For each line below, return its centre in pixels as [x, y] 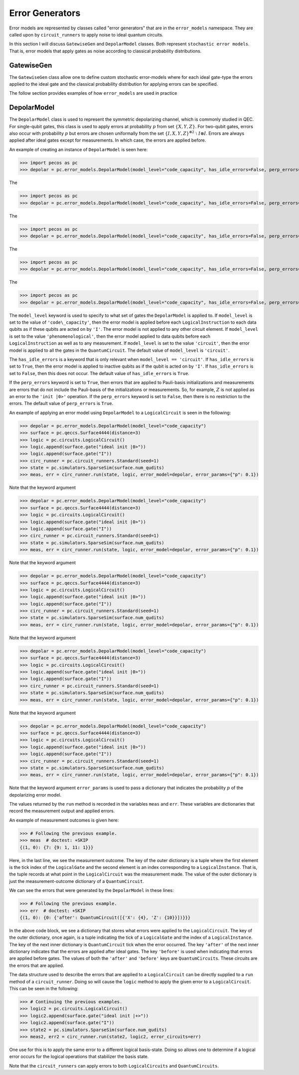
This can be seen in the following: [44, 989]
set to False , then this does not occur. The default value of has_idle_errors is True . [99, 373]
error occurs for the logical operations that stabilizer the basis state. [79, 1057]
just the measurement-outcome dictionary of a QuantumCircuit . [77, 881]
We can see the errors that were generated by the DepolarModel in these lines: [91, 890]
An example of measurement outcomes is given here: [64, 820]
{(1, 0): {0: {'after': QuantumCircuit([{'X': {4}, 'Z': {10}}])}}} [105, 917]
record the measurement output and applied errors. [62, 811]
